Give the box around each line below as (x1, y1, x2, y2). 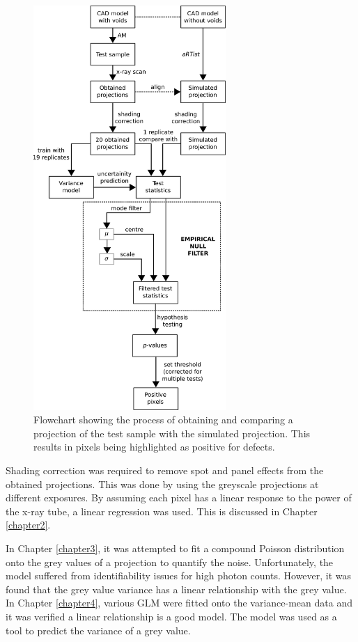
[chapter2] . (6, 517, 51, 532)
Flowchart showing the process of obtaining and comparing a (33, 412, 293, 427)
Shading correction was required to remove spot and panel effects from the (6, 463, 324, 478)
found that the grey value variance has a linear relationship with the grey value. (6, 581, 347, 596)
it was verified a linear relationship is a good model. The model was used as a (6, 609, 337, 623)
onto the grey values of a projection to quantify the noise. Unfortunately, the (6, 554, 334, 569)
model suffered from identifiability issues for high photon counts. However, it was (6, 568, 352, 583)
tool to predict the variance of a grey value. (6, 623, 191, 637)
